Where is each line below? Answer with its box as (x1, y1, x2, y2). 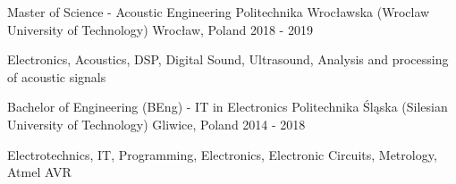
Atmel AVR (7, 163, 72, 181)
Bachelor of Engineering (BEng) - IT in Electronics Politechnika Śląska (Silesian (7, 97, 448, 116)
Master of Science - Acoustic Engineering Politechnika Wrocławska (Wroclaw (7, 3, 430, 21)
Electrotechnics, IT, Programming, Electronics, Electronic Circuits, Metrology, (7, 145, 437, 163)
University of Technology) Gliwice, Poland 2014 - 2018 (7, 114, 306, 133)
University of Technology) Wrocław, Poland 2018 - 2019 (7, 20, 313, 38)
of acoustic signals (7, 67, 106, 86)
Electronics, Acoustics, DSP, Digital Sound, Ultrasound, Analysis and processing (7, 50, 449, 69)
